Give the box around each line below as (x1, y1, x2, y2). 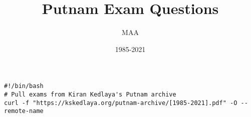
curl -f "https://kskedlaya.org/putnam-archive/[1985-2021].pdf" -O (4, 99, 237, 106)
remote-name (4, 107, 44, 115)
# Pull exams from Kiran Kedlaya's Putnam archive (4, 90, 176, 98)
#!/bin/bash (4, 82, 44, 90)
